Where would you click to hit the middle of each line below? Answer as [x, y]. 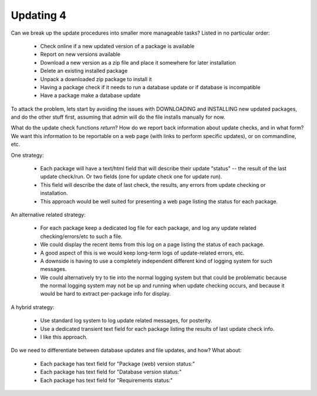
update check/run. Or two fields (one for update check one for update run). [131, 177]
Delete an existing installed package [84, 71]
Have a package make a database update [90, 95]
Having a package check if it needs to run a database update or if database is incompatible [150, 87]
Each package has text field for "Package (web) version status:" [118, 364]
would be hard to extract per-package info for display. [105, 294]
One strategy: [27, 155]
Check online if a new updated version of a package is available [117, 46]
